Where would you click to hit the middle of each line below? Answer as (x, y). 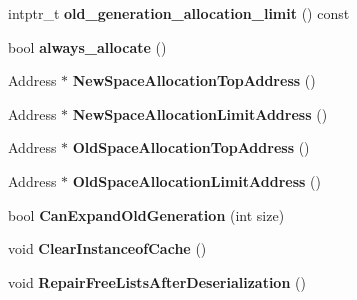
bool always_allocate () (87, 46)
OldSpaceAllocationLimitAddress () (196, 180)
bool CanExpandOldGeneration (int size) (146, 214)
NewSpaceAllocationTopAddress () (194, 80)
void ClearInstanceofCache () (107, 248)
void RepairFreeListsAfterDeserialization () (157, 281)
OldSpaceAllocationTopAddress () (191, 147)
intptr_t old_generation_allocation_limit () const (179, 13)
